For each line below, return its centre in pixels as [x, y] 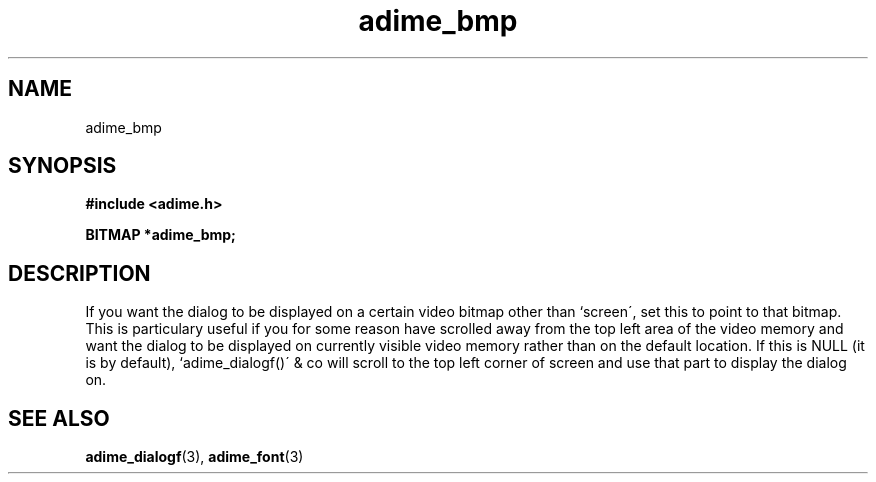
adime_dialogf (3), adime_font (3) [194, 457]
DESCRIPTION [79, 273]
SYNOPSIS [62, 166]
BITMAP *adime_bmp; [160, 235]
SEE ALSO [59, 418]
